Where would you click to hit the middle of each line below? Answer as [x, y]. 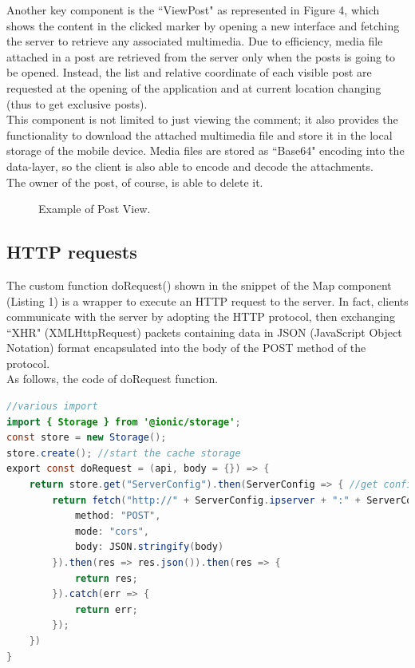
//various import [52, 407]
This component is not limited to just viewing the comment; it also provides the [202, 119]
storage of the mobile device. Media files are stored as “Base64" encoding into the [206, 150]
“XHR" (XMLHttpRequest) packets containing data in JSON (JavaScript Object [204, 332]
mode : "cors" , [112, 531]
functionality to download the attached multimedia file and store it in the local [200, 134]
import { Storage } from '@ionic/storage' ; [124, 422]
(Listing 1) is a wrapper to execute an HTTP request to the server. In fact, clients [207, 300]
